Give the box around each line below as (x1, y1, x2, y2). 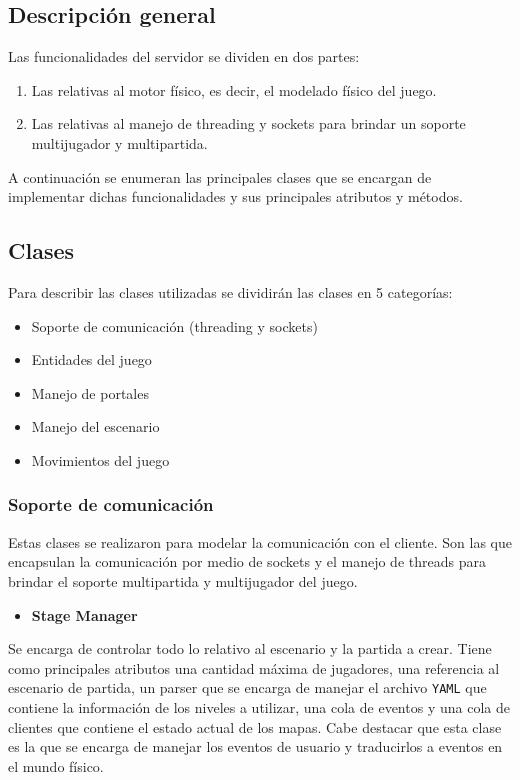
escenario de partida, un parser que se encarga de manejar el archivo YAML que (8, 677, 487, 698)
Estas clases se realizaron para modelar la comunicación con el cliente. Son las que (8, 531, 512, 552)
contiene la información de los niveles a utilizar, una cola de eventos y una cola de (8, 696, 510, 717)
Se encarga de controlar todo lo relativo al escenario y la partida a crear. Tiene (8, 638, 492, 659)
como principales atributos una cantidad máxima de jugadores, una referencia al (8, 657, 500, 678)
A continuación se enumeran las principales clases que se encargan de (8, 166, 432, 187)
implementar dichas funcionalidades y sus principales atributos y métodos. (8, 186, 463, 207)
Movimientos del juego (31, 449, 170, 470)
